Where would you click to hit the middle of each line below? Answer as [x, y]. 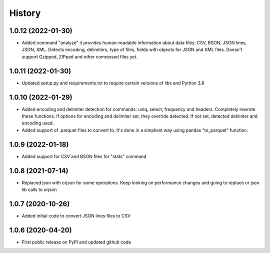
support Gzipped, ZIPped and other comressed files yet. [79, 56]
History [25, 13]
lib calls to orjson [39, 189]
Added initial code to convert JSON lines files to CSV [76, 215]
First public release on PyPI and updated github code [76, 242]
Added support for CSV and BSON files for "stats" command [84, 156]
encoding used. [38, 123]
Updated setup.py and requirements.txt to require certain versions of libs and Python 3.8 [113, 83]
